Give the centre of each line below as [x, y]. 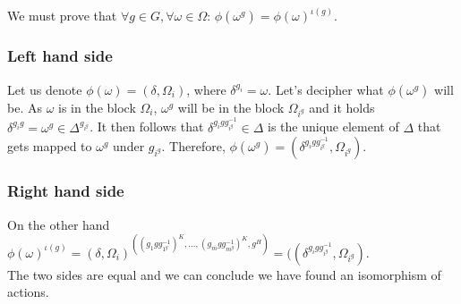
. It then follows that [147, 127]
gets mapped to [50, 146]
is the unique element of [333, 127]
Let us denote [45, 89]
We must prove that [62, 16]
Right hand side [66, 191]
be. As [25, 107]
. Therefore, [193, 146]
